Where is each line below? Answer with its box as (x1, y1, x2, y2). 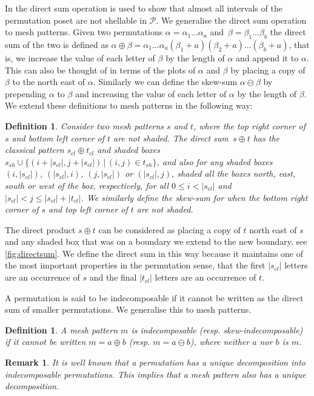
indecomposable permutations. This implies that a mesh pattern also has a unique (5, 367, 306, 380)
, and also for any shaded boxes (156, 155, 273, 168)
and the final (89, 271, 137, 284)
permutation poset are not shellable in (5, 13, 147, 26)
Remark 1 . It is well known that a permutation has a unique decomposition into (5, 356, 306, 369)
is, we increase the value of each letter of (5, 51, 155, 64)
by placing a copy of (230, 63, 306, 76)
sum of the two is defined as (5, 38, 109, 50)
